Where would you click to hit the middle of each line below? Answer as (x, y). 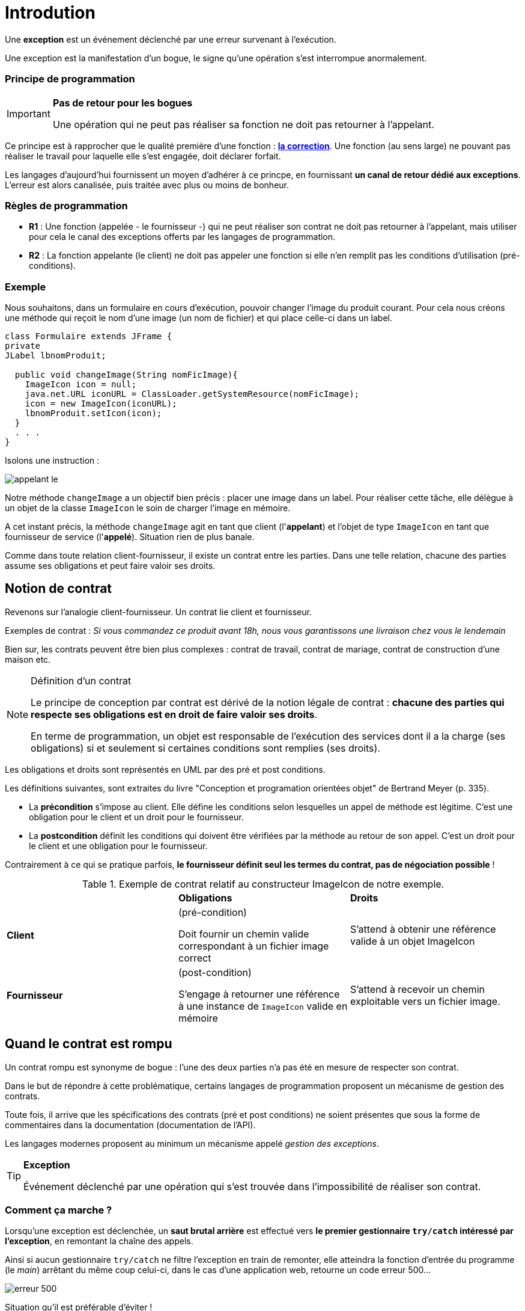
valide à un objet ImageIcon (412, 941)
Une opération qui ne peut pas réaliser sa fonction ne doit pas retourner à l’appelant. (243, 124)
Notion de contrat (59, 589)
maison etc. (28, 659)
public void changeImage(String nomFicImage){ (126, 375)
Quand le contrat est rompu (89, 1044)
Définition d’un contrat (81, 680)
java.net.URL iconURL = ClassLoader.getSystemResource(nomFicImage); (192, 394)
